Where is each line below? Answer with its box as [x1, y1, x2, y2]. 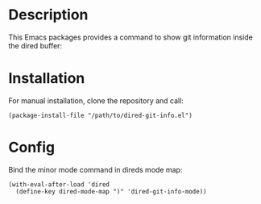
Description [8, 6, 89, 24]
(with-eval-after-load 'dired [8, 180, 110, 189]
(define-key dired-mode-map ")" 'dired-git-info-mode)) [15, 187, 207, 195]
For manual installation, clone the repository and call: [8, 95, 184, 106]
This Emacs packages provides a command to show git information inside [8, 32, 254, 42]
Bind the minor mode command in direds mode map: [8, 164, 183, 174]
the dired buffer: [8, 40, 63, 50]
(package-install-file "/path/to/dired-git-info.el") [8, 111, 193, 119]
